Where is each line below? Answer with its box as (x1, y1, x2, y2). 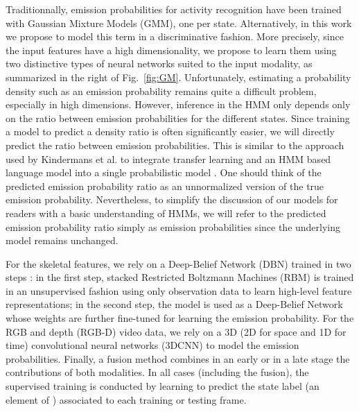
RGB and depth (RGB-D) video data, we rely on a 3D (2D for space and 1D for (6, 324, 347, 338)
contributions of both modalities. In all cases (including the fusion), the (6, 365, 309, 379)
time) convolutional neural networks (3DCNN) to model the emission (6, 338, 299, 352)
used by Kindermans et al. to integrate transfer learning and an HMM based (6, 151, 331, 166)
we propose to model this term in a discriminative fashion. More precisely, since (6, 29, 344, 44)
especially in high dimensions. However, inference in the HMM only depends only (6, 97, 351, 112)
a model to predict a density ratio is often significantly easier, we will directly (6, 124, 335, 139)
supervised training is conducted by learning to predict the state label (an (6, 379, 319, 393)
